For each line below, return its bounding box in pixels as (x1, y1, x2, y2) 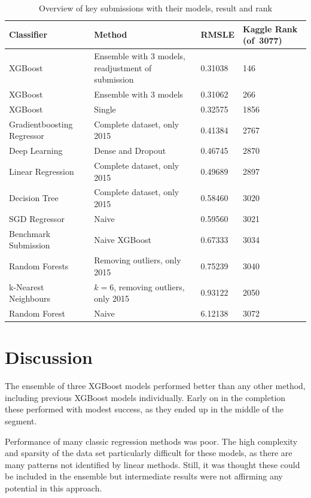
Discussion (5, 345, 93, 369)
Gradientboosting (9, 117, 73, 130)
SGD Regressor (9, 212, 65, 224)
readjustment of (94, 61, 152, 74)
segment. (5, 415, 37, 427)
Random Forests (9, 259, 69, 272)
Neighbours (9, 292, 50, 305)
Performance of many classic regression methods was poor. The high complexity (5, 435, 298, 447)
